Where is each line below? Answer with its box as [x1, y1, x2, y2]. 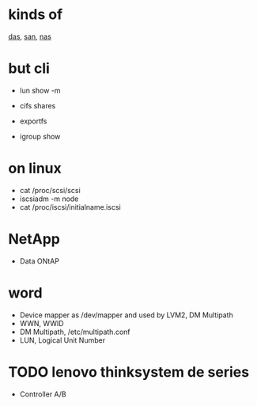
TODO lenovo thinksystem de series [8, 362, 250, 381]
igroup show [19, 131, 61, 141]
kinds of [8, 6, 63, 24]
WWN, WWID [19, 318, 65, 328]
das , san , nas [8, 32, 51, 41]
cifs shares [19, 101, 56, 110]
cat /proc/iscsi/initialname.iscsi [19, 202, 121, 211]
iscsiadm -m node [19, 194, 79, 203]
